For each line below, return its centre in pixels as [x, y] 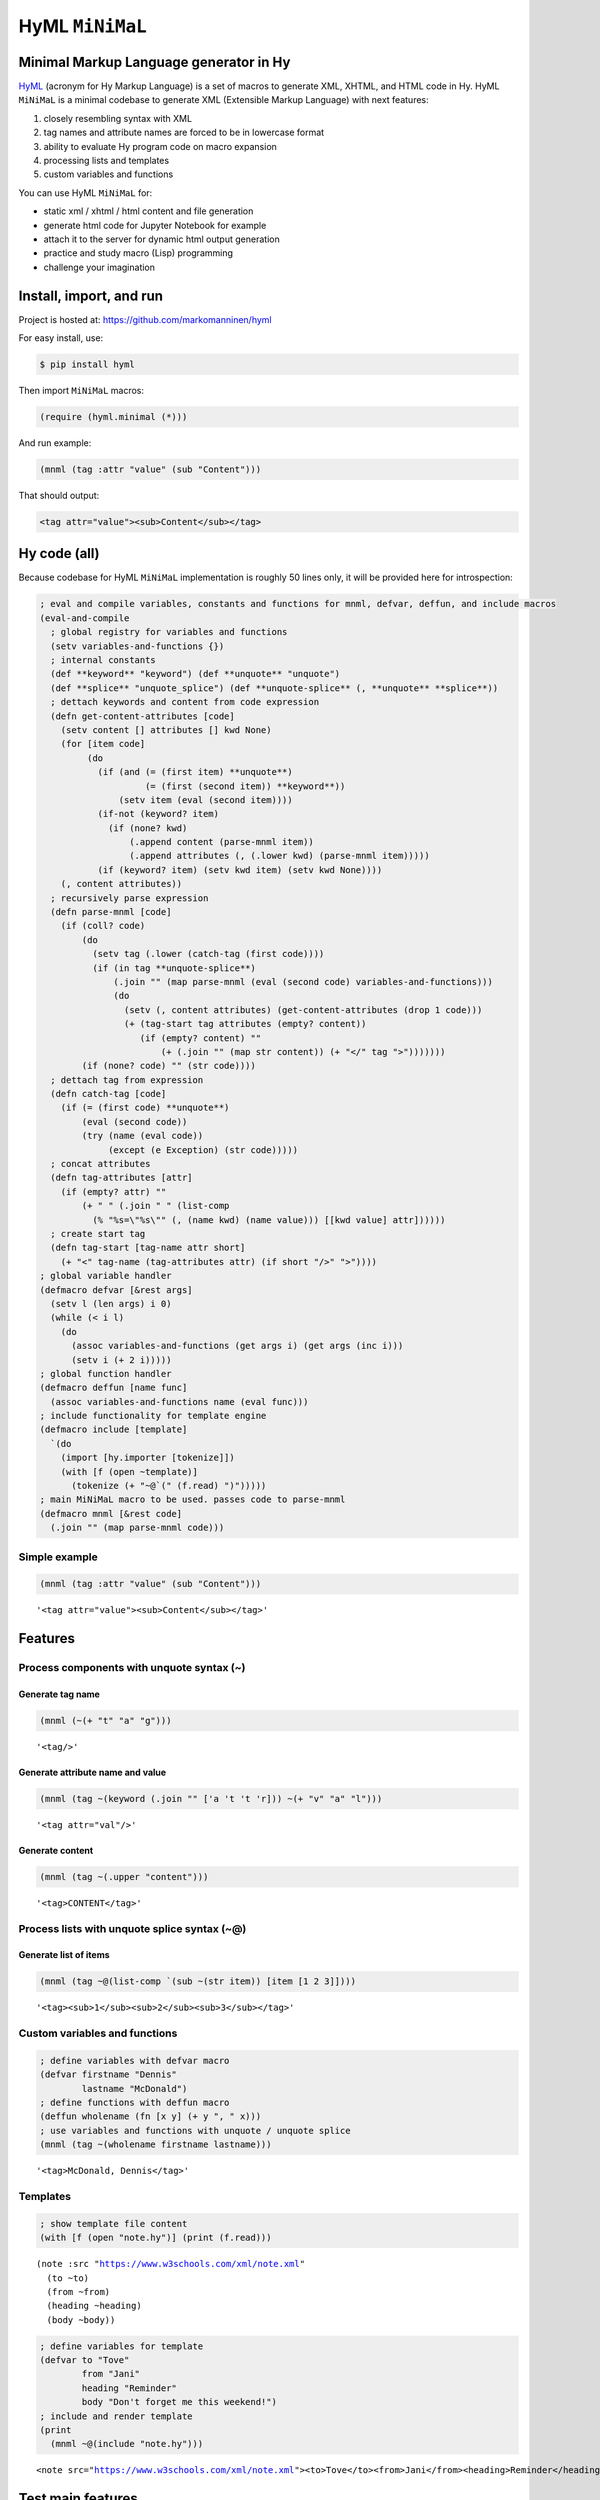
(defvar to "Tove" [84, 2360]
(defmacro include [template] [113, 1429]
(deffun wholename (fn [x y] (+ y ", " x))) [150, 2116]
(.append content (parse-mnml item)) [221, 842]
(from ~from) [78, 2291]
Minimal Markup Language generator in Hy [154, 61]
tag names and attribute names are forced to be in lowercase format [184, 132]
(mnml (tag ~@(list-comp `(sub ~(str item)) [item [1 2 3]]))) [198, 1981]
